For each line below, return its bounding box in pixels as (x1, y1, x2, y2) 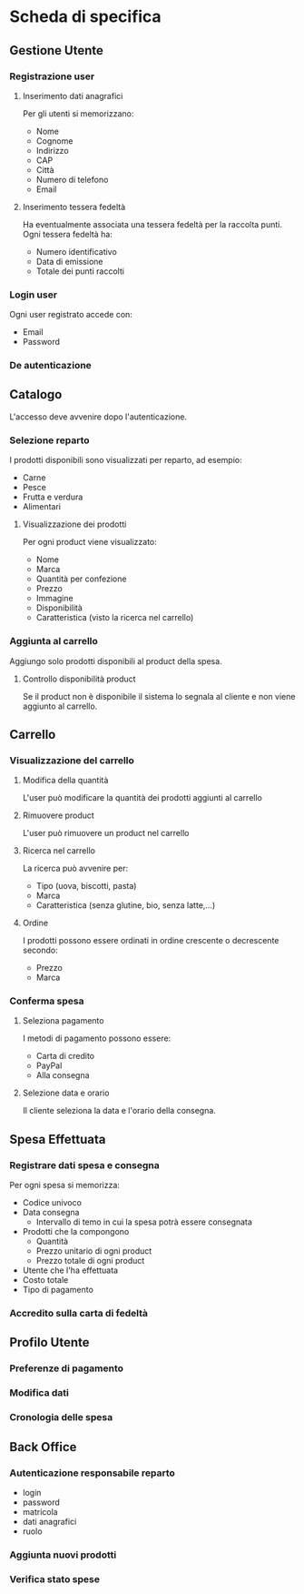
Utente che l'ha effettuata (22, 1265, 119, 1276)
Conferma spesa (9, 994, 84, 1007)
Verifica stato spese (9, 1572, 100, 1585)
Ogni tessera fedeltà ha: (22, 228, 113, 239)
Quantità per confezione (35, 573, 127, 584)
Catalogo (9, 387, 63, 402)
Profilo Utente (9, 1335, 90, 1350)
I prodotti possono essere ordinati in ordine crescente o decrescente (22, 935, 279, 946)
